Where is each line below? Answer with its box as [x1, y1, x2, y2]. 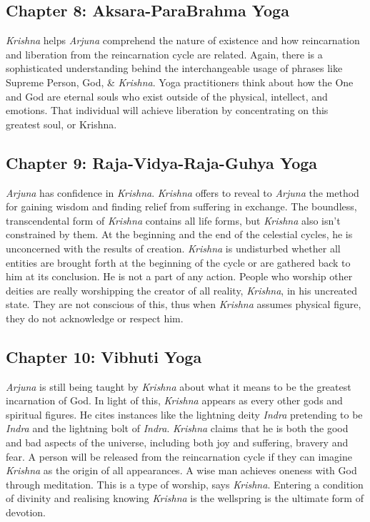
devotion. [6, 505, 46, 520]
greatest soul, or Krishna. [6, 116, 117, 131]
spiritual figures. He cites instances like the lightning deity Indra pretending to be [6, 406, 363, 421]
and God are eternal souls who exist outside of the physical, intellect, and [6, 88, 328, 103]
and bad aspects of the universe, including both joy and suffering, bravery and [6, 435, 349, 450]
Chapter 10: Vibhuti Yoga [6, 345, 202, 367]
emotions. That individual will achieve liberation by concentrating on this [6, 103, 329, 118]
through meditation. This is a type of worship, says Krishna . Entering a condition [6, 476, 364, 491]
